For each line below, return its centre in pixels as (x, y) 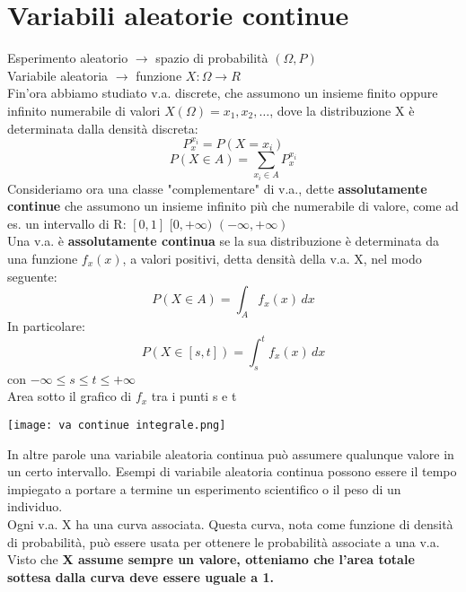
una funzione (43, 258)
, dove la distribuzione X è (342, 110)
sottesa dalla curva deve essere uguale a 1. (141, 576)
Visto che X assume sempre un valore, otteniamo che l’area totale (211, 559)
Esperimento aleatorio (68, 58)
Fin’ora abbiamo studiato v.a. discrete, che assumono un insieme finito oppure (223, 93)
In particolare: (46, 325)
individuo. (35, 506)
